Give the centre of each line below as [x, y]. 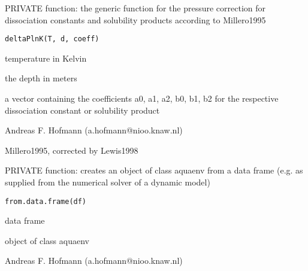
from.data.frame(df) [46, 201]
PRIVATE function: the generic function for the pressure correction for [135, 8]
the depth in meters [41, 78]
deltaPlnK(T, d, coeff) [52, 39]
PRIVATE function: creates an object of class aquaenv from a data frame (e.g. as [154, 170]
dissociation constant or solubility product [82, 110]
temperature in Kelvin [46, 58]
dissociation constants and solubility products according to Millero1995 [135, 19]
